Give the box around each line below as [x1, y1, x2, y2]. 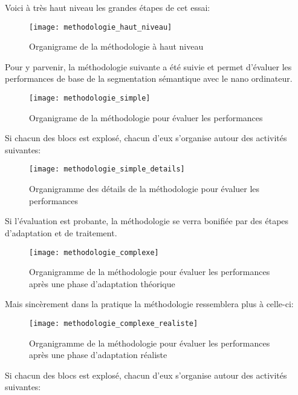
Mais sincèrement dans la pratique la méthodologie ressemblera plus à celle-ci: [5, 297, 294, 310]
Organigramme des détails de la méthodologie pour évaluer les [29, 182, 260, 195]
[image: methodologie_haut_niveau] [29, 22, 172, 32]
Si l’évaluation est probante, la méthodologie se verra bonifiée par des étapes [5, 214, 289, 227]
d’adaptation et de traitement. [5, 226, 117, 239]
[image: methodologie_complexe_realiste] [29, 319, 198, 328]
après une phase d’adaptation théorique [29, 277, 175, 290]
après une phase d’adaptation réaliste [29, 348, 167, 361]
